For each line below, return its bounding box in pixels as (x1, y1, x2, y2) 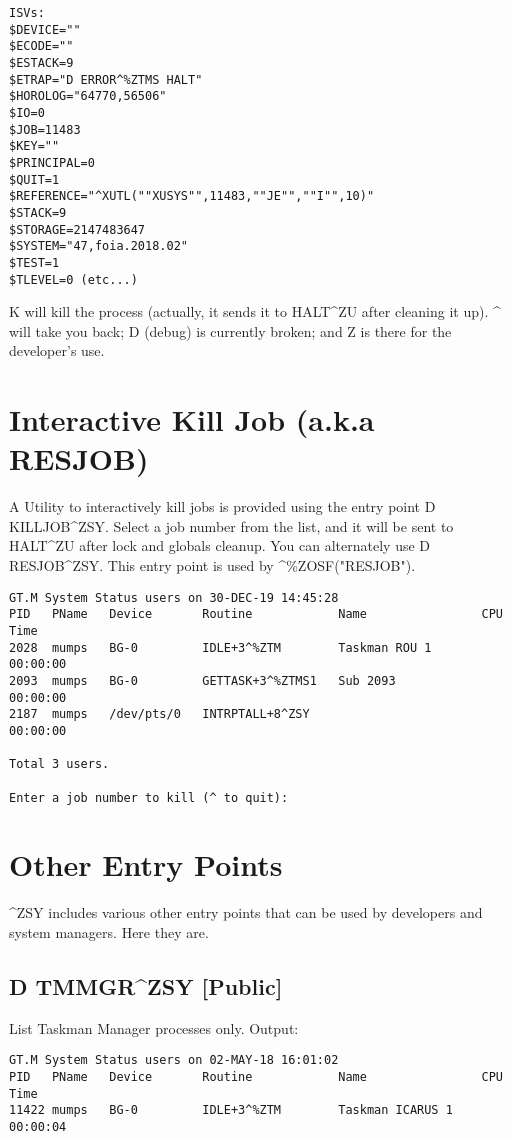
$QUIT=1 (9, 172, 60, 187)
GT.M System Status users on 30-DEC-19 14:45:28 (9, 590, 339, 605)
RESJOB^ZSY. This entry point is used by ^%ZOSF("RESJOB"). (9, 555, 416, 576)
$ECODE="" (9, 39, 74, 54)
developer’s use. (9, 340, 105, 361)
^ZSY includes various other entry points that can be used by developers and (9, 902, 483, 923)
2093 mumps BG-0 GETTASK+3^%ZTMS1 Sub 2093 (9, 673, 396, 688)
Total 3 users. (9, 757, 110, 772)
